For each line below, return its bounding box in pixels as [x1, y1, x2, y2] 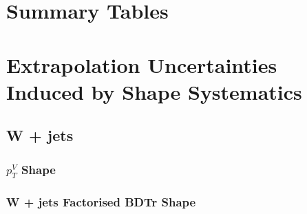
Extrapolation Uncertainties [6, 50, 277, 78]
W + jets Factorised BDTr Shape [6, 193, 196, 210]
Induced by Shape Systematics [6, 77, 302, 105]
